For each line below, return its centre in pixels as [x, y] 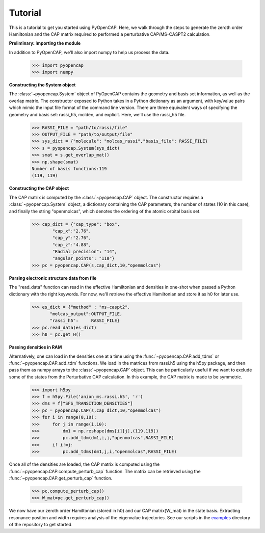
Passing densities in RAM [36, 347]
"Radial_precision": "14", [85, 252]
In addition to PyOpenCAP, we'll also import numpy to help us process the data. [89, 52]
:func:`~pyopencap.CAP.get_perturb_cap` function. [61, 478]
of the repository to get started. [41, 525]
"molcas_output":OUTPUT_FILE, [86, 314]
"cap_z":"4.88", [72, 245]
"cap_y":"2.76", [72, 238]
